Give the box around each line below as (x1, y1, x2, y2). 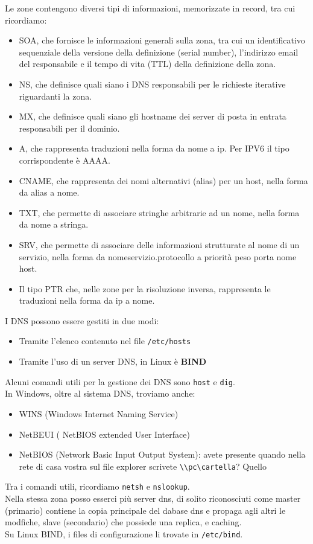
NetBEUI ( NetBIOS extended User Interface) (19, 427, 190, 440)
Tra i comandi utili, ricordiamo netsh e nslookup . (5, 480, 190, 493)
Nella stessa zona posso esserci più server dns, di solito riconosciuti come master (5, 492, 301, 505)
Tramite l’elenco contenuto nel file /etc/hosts (19, 334, 191, 347)
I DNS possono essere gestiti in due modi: (5, 314, 159, 327)
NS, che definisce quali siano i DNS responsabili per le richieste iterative (19, 77, 286, 90)
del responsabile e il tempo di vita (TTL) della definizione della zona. (19, 57, 276, 70)
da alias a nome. (19, 186, 80, 199)
